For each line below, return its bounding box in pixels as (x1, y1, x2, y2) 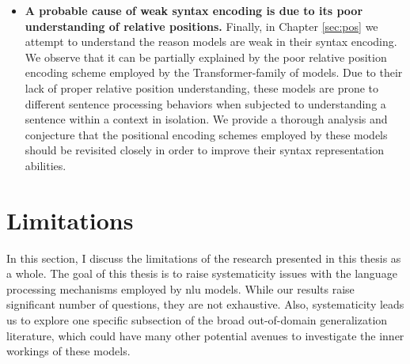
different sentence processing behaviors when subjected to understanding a (25, 95, 386, 112)
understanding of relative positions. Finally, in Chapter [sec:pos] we (25, 17, 378, 34)
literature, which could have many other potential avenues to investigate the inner (6, 327, 404, 343)
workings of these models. (6, 343, 131, 359)
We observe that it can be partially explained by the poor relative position (25, 48, 387, 65)
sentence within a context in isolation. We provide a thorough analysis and (25, 111, 388, 127)
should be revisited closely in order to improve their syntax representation (25, 142, 385, 158)
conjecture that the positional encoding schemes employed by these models (25, 126, 388, 142)
